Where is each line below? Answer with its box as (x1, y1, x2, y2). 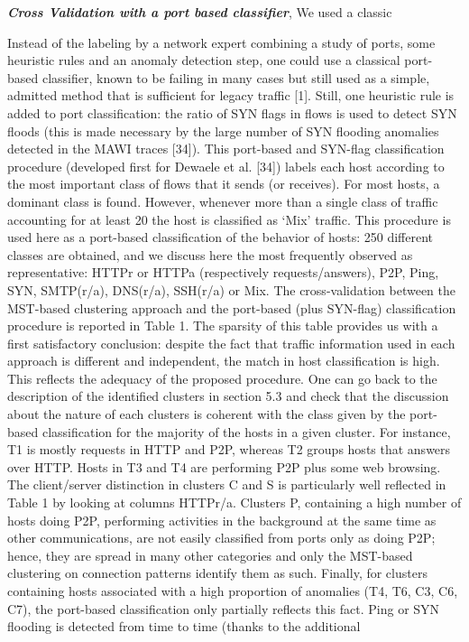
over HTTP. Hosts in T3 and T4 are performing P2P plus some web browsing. (7, 457, 441, 476)
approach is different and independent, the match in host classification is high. (7, 351, 440, 370)
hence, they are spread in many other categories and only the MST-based (7, 545, 413, 564)
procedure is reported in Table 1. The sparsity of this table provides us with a (7, 316, 438, 335)
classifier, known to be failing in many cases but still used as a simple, (41, 68, 430, 87)
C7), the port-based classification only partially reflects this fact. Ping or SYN (7, 599, 440, 618)
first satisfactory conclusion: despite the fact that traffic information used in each (7, 333, 455, 352)
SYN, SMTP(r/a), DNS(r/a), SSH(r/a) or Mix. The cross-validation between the (7, 280, 455, 299)
